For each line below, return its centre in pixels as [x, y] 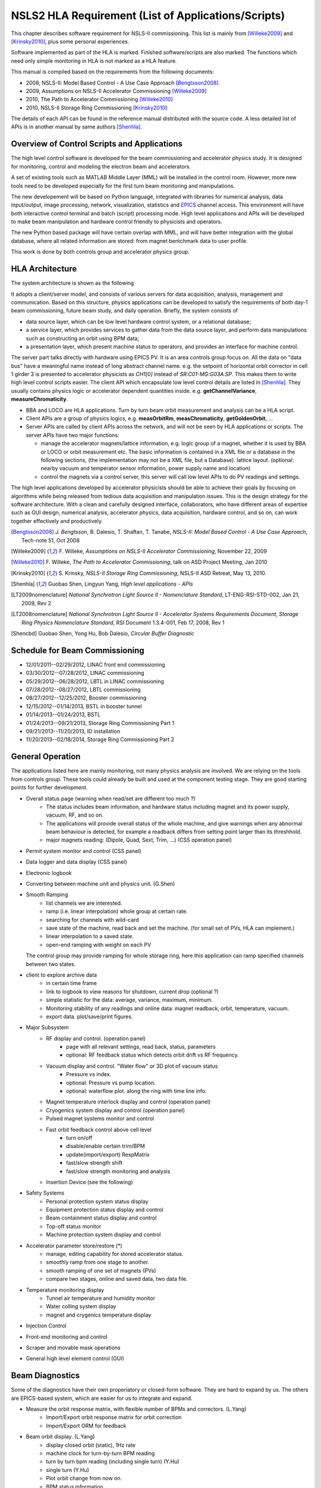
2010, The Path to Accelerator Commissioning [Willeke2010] [100, 99]
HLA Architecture [44, 269]
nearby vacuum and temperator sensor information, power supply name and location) [146, 468]
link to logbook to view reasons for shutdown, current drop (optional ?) [133, 992]
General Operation [46, 757]
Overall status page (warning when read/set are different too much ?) [111, 798]
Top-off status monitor [74, 1226]
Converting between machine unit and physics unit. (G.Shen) [100, 884]
